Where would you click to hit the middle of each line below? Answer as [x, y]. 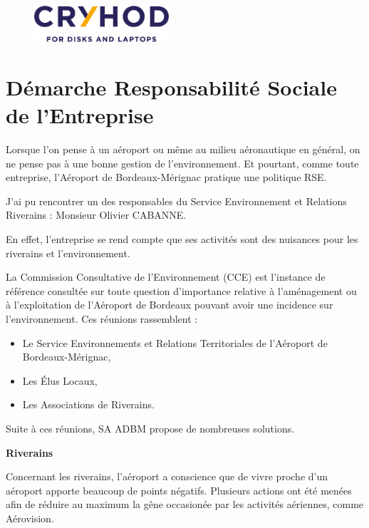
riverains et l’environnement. [68, 253]
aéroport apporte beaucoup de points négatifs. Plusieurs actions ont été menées [179, 490]
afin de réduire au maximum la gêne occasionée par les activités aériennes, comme [185, 504]
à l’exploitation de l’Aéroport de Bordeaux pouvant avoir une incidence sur [170, 305]
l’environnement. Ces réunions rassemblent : [102, 318]
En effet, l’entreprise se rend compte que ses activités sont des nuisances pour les [182, 239]
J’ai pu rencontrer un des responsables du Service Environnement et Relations [176, 201]
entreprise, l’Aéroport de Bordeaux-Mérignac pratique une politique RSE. [166, 177]
